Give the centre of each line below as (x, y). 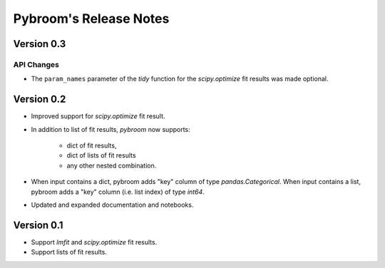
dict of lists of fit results (101, 155)
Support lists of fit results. (69, 252)
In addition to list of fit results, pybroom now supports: (111, 129)
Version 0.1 (38, 225)
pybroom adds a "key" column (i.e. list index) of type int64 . (118, 192)
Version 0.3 (40, 44)
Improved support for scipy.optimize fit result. (98, 116)
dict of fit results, (92, 145)
